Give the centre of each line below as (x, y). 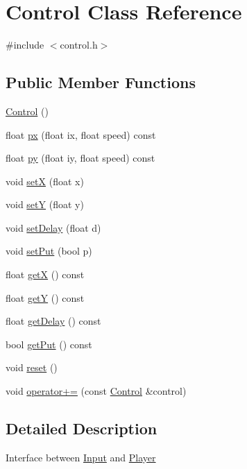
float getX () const (45, 274)
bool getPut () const (49, 344)
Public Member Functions (101, 82)
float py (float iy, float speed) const (80, 158)
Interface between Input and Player (81, 457)
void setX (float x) (45, 181)
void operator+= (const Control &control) (96, 391)
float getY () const (45, 297)
